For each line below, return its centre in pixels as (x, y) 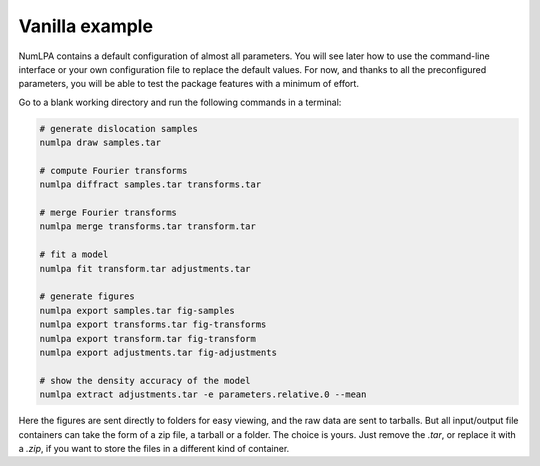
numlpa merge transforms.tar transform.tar (148, 226)
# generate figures (87, 296)
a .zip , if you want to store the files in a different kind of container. (154, 448)
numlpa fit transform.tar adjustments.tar (145, 268)
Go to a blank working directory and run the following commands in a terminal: (180, 102)
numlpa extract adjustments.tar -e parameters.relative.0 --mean (203, 394)
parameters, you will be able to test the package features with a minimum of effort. (189, 84)
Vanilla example (86, 26)
